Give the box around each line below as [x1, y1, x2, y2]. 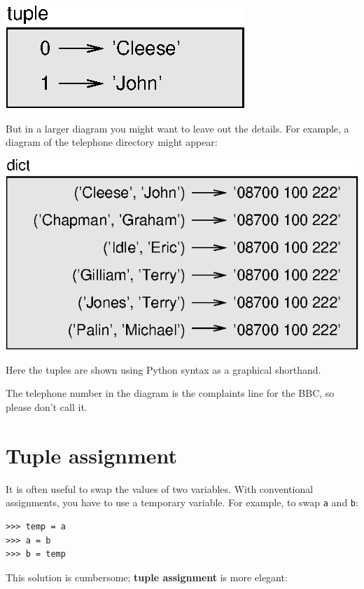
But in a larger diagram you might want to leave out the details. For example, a [6, 121, 349, 135]
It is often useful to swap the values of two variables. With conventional [6, 481, 314, 496]
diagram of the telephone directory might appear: [6, 135, 218, 149]
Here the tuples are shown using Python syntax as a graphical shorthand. [6, 362, 321, 377]
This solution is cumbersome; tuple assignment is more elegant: [6, 569, 288, 584]
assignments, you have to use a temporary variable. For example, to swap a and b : [6, 495, 358, 510]
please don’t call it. [6, 399, 87, 414]
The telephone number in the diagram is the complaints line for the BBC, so [6, 386, 335, 400]
